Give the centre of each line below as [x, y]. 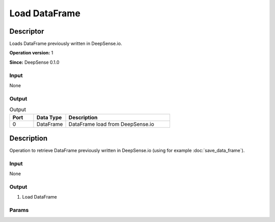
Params [19, 210]
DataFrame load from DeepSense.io [112, 124]
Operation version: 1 [31, 53]
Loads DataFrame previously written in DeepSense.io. [66, 44]
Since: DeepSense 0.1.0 [34, 62]
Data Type [49, 117]
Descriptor [27, 31]
